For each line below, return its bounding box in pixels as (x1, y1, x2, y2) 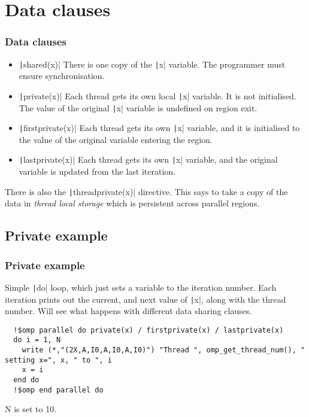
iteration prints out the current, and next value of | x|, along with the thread (5, 293, 286, 305)
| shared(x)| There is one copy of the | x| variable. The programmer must (19, 57, 286, 70)
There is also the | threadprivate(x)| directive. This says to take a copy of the (5, 185, 288, 197)
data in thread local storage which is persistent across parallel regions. (5, 197, 260, 209)
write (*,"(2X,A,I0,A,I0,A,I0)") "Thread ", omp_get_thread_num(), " (22, 346, 305, 355)
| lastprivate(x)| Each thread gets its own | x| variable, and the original (19, 153, 278, 166)
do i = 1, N (13, 336, 61, 345)
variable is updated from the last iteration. (19, 165, 176, 178)
